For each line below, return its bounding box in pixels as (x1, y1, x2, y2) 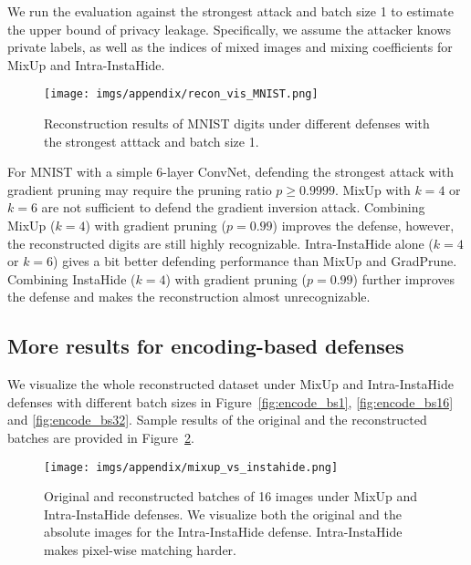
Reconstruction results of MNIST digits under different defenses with (44, 114, 430, 133)
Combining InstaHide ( (7, 269, 136, 288)
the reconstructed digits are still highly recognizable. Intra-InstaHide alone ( (7, 233, 434, 252)
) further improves (352, 269, 455, 288)
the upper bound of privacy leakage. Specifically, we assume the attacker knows (7, 19, 452, 38)
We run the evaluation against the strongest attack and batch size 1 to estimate (7, 2, 454, 20)
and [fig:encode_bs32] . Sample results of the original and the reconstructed (7, 410, 427, 429)
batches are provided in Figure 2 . (7, 427, 194, 447)
